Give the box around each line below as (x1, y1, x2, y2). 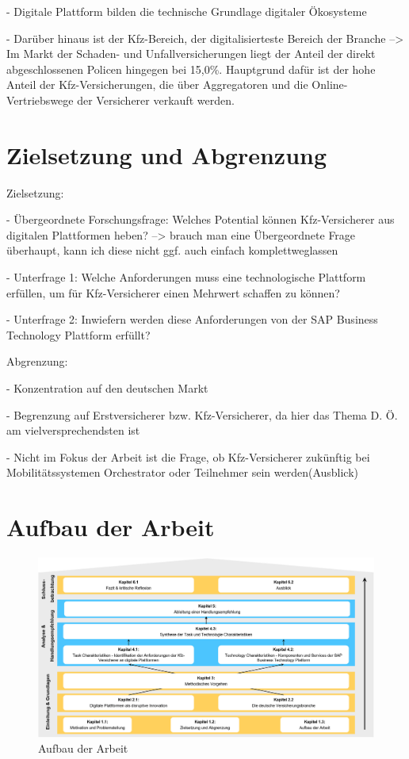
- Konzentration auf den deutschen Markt (6, 380, 208, 397)
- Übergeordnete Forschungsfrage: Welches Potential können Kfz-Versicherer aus (6, 211, 395, 228)
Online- (312, 76, 348, 93)
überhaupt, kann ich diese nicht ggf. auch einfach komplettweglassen (6, 242, 338, 259)
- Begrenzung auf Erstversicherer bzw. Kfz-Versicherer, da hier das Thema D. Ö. (6, 406, 398, 423)
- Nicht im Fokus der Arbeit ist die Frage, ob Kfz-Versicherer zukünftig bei (6, 448, 370, 465)
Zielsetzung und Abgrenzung (6, 138, 327, 171)
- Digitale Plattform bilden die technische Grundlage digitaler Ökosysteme (6, 3, 367, 19)
